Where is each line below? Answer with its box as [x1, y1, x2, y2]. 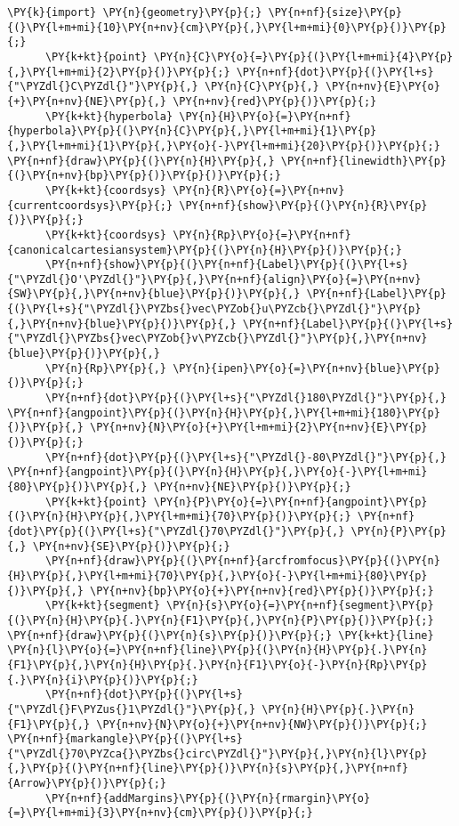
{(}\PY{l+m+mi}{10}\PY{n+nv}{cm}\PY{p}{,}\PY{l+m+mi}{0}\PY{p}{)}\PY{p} [7, 20, 447, 34]
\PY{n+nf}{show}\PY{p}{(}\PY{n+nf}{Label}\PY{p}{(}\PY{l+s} [44, 258, 409, 271]
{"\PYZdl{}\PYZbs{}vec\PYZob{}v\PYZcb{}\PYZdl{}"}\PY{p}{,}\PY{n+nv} [7, 332, 428, 345]
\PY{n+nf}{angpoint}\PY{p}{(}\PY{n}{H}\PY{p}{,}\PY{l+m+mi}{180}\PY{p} [7, 406, 440, 419]
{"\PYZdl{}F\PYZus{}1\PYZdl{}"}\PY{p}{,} [7, 702, 256, 716]
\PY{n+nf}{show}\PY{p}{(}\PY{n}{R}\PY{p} [179, 198, 428, 212]
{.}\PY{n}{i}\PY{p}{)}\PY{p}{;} [7, 673, 198, 686]
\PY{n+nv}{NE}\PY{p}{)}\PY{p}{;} [153, 481, 351, 493]
